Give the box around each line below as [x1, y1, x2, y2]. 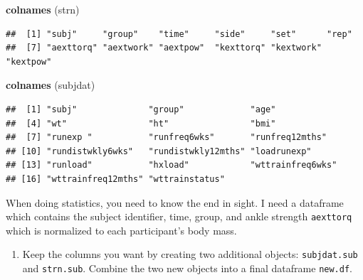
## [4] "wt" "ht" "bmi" [6, 118, 276, 129]
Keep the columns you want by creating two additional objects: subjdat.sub [22, 247, 358, 262]
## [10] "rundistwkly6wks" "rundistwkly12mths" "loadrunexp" [6, 146, 312, 156]
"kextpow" [6, 56, 52, 67]
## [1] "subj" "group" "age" [6, 104, 276, 114]
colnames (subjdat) [6, 77, 95, 92]
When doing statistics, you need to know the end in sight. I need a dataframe [6, 195, 344, 210]
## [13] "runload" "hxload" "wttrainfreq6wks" [6, 160, 337, 171]
